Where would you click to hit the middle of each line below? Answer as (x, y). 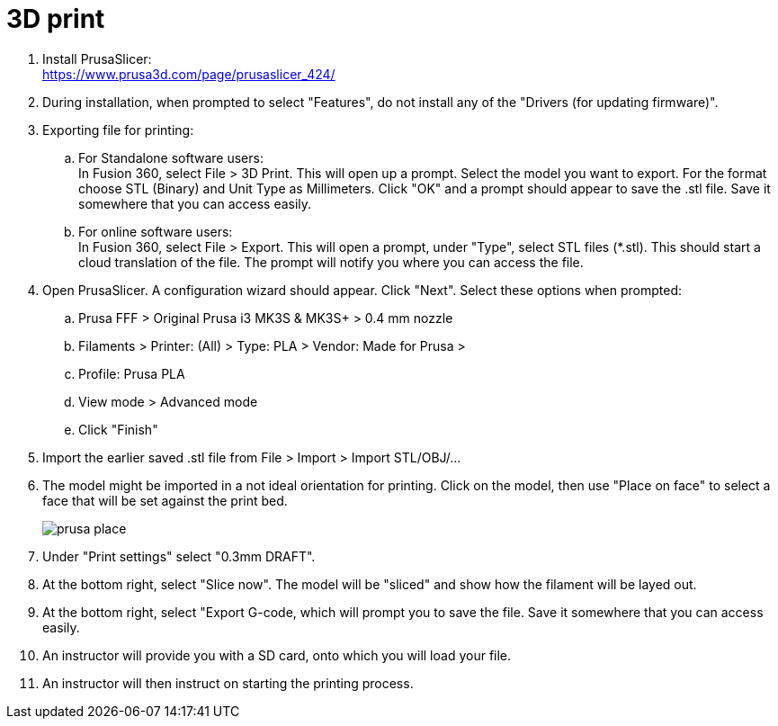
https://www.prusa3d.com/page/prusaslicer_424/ (189, 74)
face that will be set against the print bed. (165, 500)
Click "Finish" (118, 429)
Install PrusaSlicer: (97, 58)
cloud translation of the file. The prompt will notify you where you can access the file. (331, 262)
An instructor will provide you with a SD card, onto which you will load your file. (277, 655)
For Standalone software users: (171, 157)
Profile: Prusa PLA (132, 373)
